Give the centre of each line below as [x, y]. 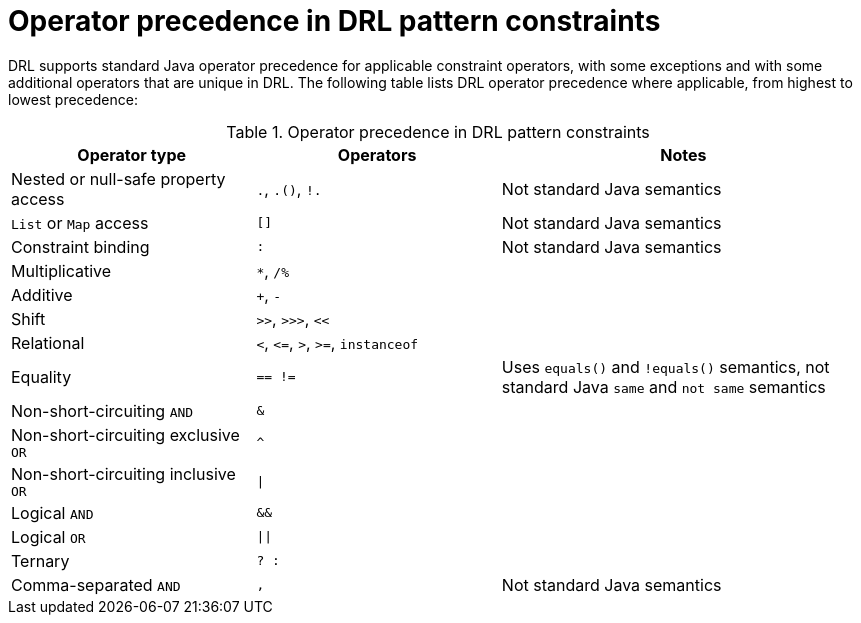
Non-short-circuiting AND [102, 410]
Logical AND [52, 512]
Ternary [40, 560]
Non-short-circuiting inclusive [123, 473]
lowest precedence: [73, 99]
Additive [42, 294]
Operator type [132, 154]
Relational [48, 342]
